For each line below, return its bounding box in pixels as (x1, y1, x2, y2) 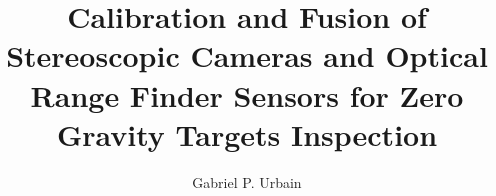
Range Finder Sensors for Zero (30, 74, 464, 115)
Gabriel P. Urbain (192, 171, 302, 192)
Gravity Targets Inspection (56, 113, 438, 154)
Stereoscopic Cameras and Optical (6, 35, 488, 76)
